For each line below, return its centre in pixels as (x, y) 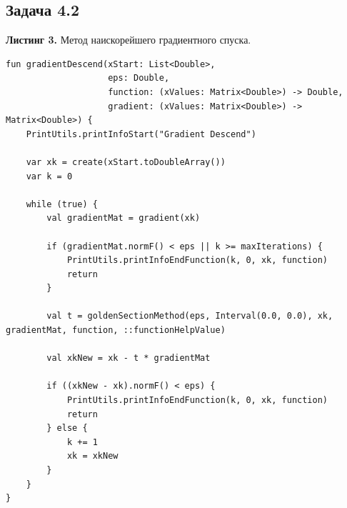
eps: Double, (139, 78)
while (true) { (62, 204)
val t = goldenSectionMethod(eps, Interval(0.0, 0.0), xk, (190, 316)
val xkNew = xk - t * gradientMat (129, 358)
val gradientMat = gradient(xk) (124, 218)
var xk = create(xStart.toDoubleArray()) (126, 162)
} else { (67, 428)
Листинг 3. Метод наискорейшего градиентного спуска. (129, 40)
